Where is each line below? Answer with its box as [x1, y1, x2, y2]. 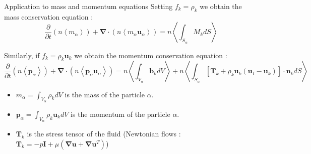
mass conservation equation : [4, 11, 93, 22]
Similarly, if [4, 50, 40, 60]
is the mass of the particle [65, 89, 145, 99]
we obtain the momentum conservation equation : [74, 50, 227, 60]
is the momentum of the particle [71, 108, 170, 119]
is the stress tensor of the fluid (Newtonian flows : [27, 128, 181, 138]
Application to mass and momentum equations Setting [4, 1, 173, 11]
